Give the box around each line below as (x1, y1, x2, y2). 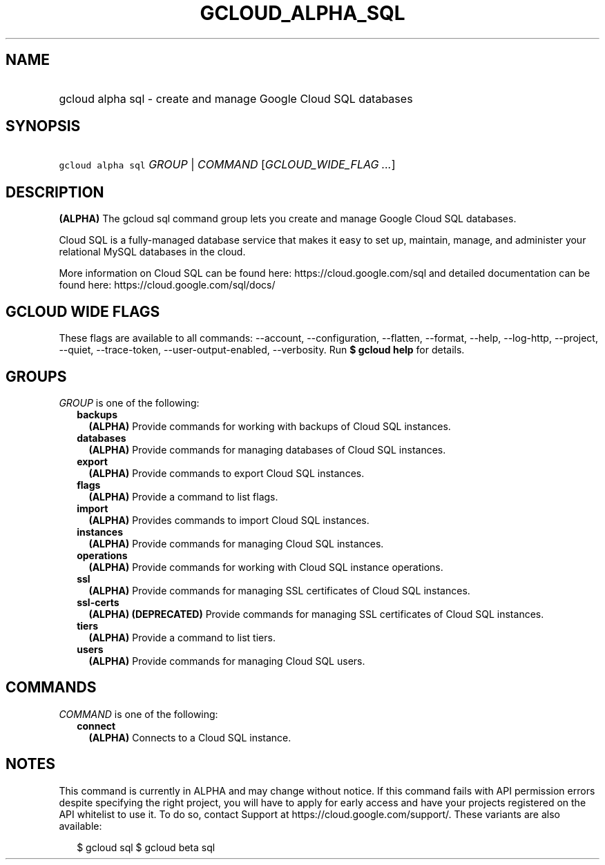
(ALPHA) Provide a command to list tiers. (88, 631, 276, 643)
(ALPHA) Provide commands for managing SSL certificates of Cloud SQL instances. (88, 584, 470, 596)
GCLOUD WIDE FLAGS (6, 302, 160, 320)
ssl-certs (77, 596, 119, 608)
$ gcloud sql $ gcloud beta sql (77, 841, 215, 853)
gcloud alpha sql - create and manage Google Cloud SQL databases (59, 91, 413, 106)
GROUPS (6, 367, 67, 385)
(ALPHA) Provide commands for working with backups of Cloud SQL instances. (88, 420, 451, 432)
